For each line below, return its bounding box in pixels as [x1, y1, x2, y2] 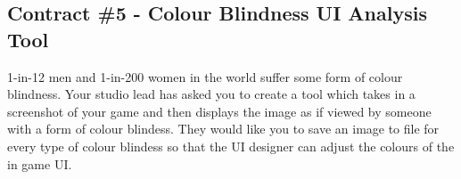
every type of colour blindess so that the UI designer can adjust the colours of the [7, 136, 455, 155]
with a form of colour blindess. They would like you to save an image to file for [7, 119, 440, 138]
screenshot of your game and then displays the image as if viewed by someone [7, 102, 432, 120]
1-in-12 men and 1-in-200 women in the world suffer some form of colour [7, 67, 403, 85]
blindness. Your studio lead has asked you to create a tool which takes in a [7, 85, 416, 103]
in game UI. [7, 154, 72, 173]
